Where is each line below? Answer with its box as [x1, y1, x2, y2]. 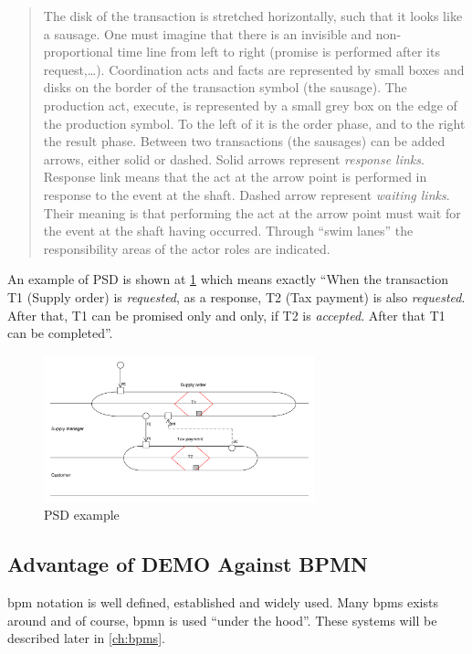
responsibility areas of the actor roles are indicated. [43, 238, 330, 258]
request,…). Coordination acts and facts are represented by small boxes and [43, 59, 465, 79]
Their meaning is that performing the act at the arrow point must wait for [43, 203, 461, 222]
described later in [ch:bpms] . [7, 628, 165, 648]
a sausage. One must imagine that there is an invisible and [43, 24, 372, 43]
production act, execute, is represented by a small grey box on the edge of [43, 95, 457, 114]
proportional [43, 42, 113, 61]
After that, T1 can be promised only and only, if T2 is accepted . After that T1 [7, 305, 446, 324]
